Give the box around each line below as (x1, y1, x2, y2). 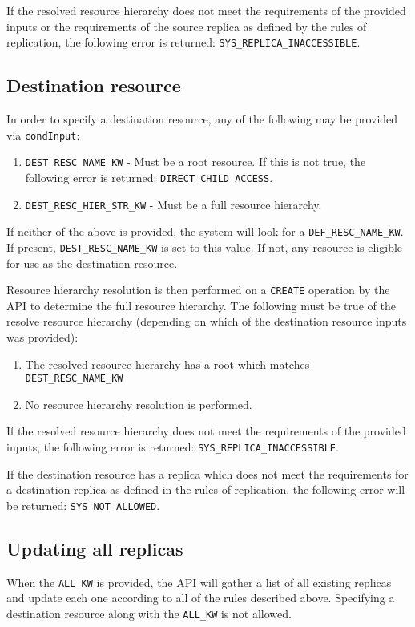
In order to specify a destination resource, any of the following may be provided (6, 111, 398, 127)
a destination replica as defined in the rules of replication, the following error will (6, 481, 405, 498)
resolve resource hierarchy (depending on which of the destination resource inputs (6, 313, 407, 330)
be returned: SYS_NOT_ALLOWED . (6, 496, 160, 513)
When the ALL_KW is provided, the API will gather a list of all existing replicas (6, 573, 392, 590)
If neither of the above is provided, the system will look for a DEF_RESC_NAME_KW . (6, 223, 404, 240)
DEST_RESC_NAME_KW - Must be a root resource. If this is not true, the (25, 153, 366, 170)
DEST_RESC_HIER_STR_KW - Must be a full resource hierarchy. (25, 196, 322, 212)
